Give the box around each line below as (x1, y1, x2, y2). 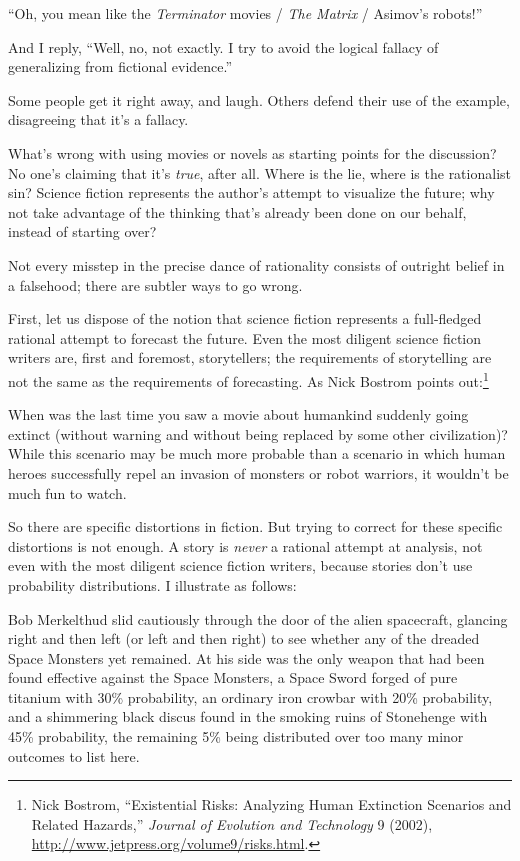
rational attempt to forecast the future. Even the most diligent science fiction (8, 327, 482, 348)
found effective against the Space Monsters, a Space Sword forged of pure (8, 667, 458, 688)
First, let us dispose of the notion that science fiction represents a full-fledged (8, 308, 482, 329)
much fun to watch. (8, 482, 127, 503)
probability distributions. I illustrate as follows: (8, 574, 297, 595)
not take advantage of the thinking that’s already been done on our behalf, (8, 201, 467, 222)
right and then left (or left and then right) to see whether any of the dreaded (8, 628, 480, 649)
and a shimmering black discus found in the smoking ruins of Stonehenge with (8, 706, 488, 727)
